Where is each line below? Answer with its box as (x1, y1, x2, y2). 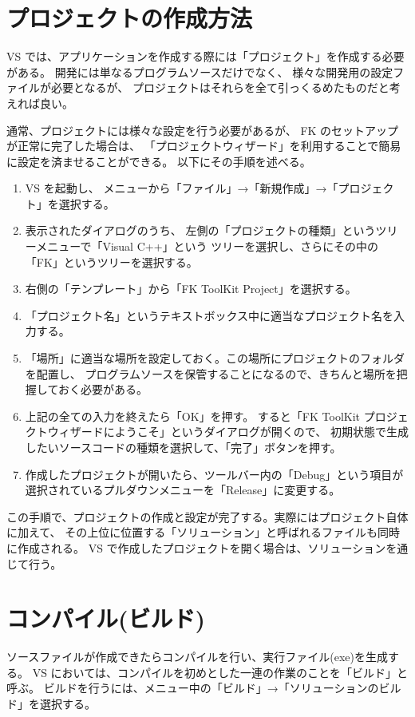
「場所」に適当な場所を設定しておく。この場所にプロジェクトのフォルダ (25, 350, 405, 366)
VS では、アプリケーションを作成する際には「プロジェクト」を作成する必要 (6, 48, 405, 65)
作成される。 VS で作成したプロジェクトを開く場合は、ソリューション (17, 539, 386, 556)
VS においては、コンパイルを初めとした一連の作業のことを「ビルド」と (32, 664, 408, 680)
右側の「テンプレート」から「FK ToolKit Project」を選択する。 (25, 280, 357, 297)
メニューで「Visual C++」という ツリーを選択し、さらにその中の (36, 238, 378, 255)
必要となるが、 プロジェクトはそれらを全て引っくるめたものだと (50, 79, 389, 96)
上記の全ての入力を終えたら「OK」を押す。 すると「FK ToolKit (25, 407, 360, 424)
